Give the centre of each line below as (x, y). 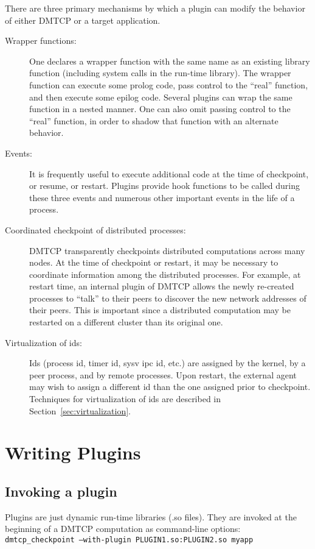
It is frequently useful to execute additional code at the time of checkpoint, (169, 173)
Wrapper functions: (41, 41)
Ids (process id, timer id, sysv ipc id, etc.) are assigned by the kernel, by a (168, 363)
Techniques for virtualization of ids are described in (125, 399)
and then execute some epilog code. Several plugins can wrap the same (161, 97)
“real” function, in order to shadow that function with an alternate (154, 120)
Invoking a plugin (61, 491)
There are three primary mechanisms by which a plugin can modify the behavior (155, 8)
